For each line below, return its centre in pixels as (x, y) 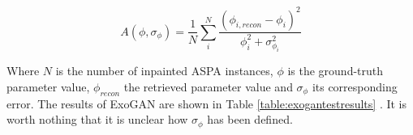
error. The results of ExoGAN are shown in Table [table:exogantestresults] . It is (207, 103)
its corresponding (355, 86)
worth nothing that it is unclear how (97, 119)
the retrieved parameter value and (208, 86)
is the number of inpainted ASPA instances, (164, 71)
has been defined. (250, 119)
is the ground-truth (336, 71)
